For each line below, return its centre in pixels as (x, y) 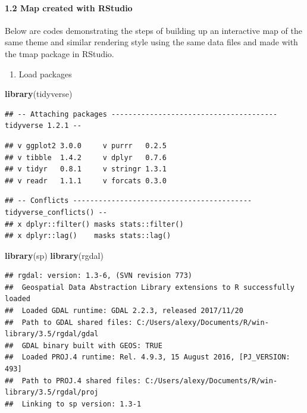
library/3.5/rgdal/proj (52, 392)
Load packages (45, 73)
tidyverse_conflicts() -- (56, 212)
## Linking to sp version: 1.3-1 (73, 404)
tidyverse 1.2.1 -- (43, 126)
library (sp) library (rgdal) (54, 255)
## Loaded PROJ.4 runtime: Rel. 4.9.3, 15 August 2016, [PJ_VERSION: (148, 357)
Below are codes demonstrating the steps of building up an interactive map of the (153, 30)
